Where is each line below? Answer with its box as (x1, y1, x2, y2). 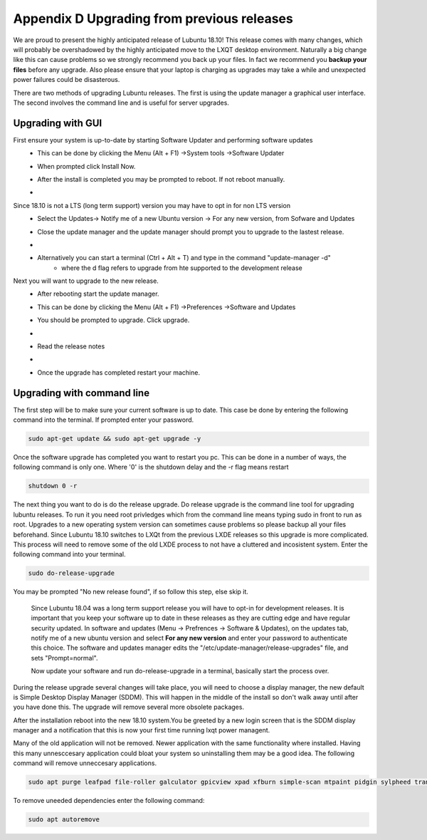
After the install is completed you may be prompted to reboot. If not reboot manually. (37, 175, 285, 183)
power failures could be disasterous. (13, 76, 120, 84)
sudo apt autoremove (28, 816, 100, 824)
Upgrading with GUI (13, 117, 102, 129)
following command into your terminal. (13, 550, 126, 559)
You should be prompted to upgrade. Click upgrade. (37, 316, 190, 324)
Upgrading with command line (13, 387, 149, 399)
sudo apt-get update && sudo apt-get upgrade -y (28, 435, 201, 443)
